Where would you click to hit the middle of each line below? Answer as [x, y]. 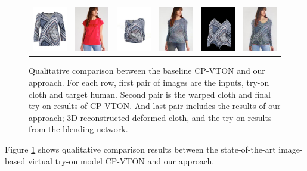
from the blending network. [78, 129]
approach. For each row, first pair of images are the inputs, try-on [149, 83]
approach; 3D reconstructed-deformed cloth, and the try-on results [150, 117]
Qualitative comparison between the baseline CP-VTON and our [147, 71]
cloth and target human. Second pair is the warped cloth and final [150, 94]
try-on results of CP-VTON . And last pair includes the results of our [155, 106]
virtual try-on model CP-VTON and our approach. [121, 161]
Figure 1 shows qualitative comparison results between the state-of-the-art [140, 149]
